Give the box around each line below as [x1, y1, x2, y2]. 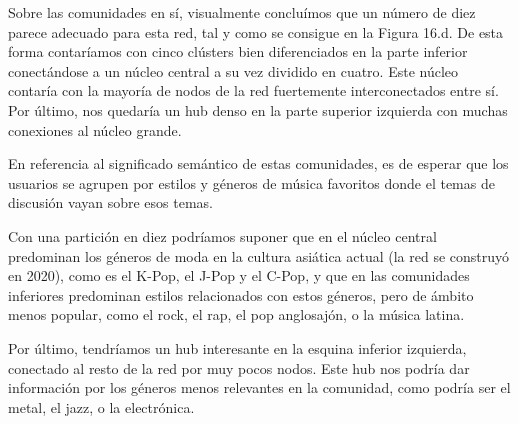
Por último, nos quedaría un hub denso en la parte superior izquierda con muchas [8, 99, 508, 120]
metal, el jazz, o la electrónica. [8, 396, 195, 417]
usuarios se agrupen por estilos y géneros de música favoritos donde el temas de [8, 172, 495, 193]
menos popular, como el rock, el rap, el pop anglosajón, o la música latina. [8, 304, 465, 325]
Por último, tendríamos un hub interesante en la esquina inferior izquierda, [8, 337, 467, 358]
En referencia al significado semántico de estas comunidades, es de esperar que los [8, 153, 509, 174]
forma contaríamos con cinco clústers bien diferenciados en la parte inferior [8, 41, 468, 62]
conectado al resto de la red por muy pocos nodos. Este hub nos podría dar [8, 357, 470, 378]
